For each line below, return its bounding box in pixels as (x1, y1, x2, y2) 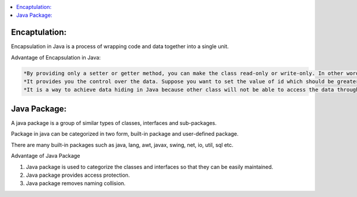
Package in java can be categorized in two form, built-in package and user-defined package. (11, 130, 239, 137)
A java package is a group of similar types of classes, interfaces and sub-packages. (11, 119, 217, 126)
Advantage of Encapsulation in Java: (11, 54, 101, 61)
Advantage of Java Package (11, 152, 80, 160)
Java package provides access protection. (26, 171, 130, 179)
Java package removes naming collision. (26, 180, 126, 187)
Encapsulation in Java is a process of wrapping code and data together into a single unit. (11, 43, 229, 50)
